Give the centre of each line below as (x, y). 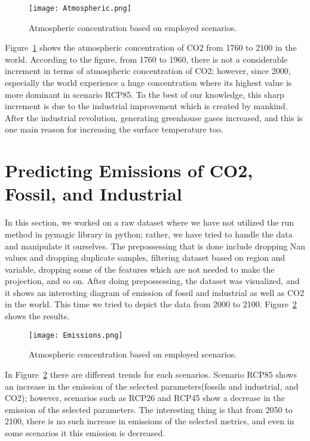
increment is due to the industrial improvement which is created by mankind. (146, 106)
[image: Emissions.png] (76, 335)
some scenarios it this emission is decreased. (85, 432)
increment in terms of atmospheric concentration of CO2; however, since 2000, (148, 71)
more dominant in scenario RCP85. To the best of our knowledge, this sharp (145, 94)
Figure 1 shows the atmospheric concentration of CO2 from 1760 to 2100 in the (151, 47)
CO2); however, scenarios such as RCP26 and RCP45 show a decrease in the (145, 398)
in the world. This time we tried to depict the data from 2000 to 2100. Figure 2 (151, 304)
